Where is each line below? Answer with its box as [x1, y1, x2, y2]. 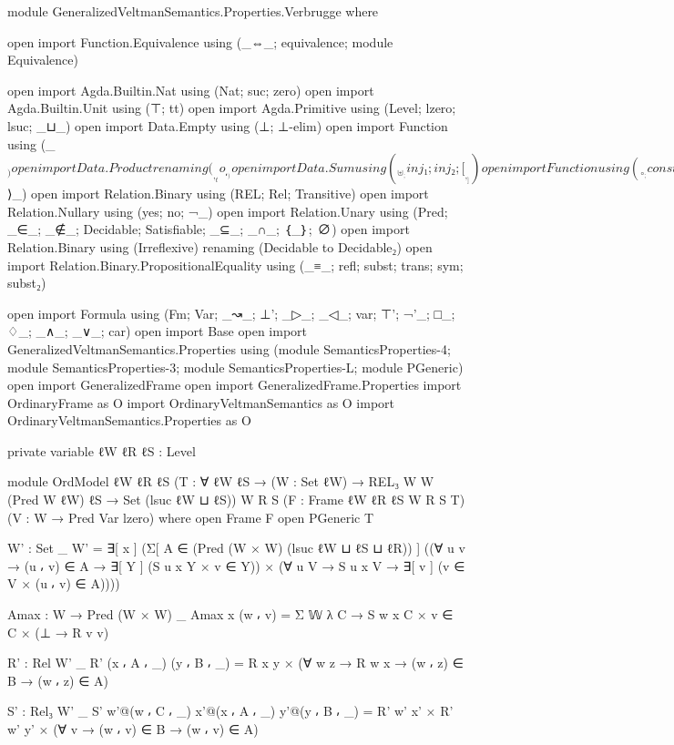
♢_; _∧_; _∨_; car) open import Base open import [7, 321, 307, 341]
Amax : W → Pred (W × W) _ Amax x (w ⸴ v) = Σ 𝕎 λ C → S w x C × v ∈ [7, 605, 454, 624]
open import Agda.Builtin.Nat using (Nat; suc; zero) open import [7, 80, 374, 99]
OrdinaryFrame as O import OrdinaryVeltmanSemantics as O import [7, 393, 395, 412]
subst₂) [7, 273, 46, 292]
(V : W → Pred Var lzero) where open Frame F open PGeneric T [7, 507, 374, 526]
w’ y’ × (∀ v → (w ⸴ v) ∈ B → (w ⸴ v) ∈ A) [7, 719, 259, 738]
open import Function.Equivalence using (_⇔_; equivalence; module [7, 32, 393, 51]
